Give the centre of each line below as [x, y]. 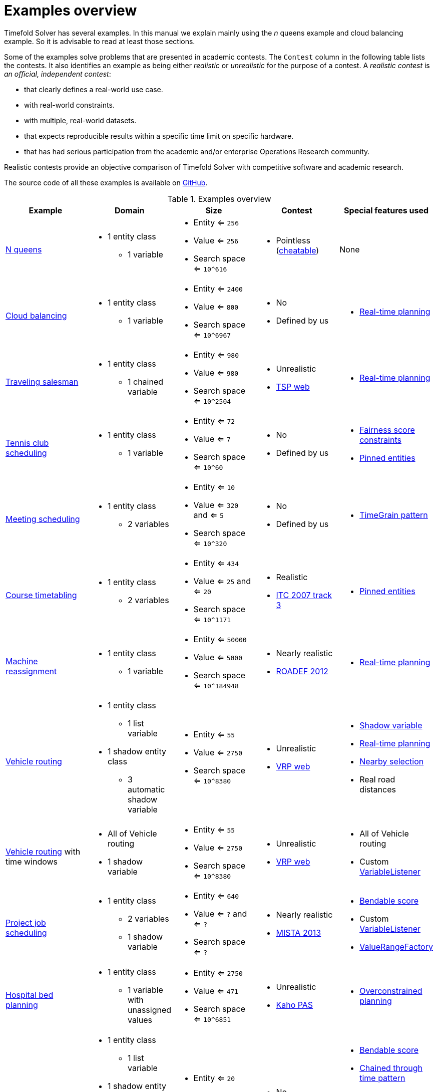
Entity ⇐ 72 [214, 421]
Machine [22, 661]
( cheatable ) [298, 250]
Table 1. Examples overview [219, 199]
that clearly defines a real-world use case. [94, 89]
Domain [129, 210]
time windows [32, 861]
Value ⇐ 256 [216, 240]
